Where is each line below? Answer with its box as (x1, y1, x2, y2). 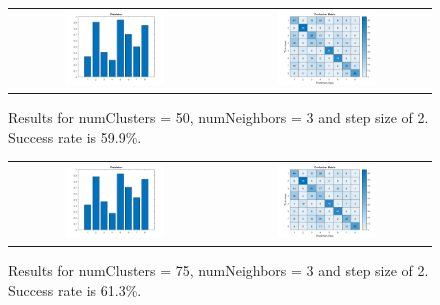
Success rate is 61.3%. (8, 279, 142, 300)
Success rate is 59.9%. (8, 126, 142, 147)
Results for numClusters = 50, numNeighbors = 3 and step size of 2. (8, 107, 429, 128)
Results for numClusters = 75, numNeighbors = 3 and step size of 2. (8, 260, 429, 281)
